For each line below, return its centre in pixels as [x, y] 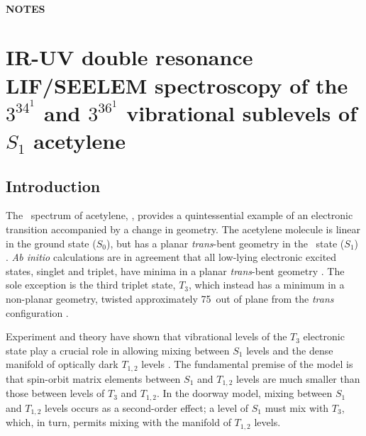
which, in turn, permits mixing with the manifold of [118, 422]
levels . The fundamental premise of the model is [247, 364]
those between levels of [55, 393]
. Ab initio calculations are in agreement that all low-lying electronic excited [171, 257]
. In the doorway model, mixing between [244, 393]
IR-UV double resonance [129, 57]
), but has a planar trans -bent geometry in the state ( [225, 243]
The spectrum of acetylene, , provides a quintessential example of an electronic [179, 215]
